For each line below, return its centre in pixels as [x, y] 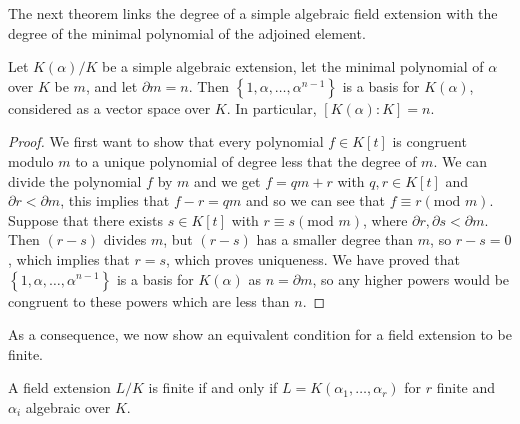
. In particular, [271, 107]
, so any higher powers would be [411, 278]
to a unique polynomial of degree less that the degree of [246, 160]
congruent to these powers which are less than [149, 300]
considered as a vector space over [109, 107]
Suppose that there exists [86, 219]
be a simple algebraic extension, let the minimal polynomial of [292, 66]
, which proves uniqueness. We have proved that [313, 258]
